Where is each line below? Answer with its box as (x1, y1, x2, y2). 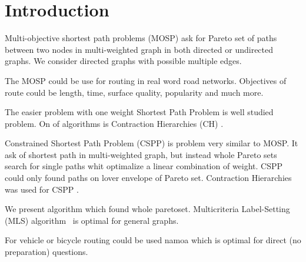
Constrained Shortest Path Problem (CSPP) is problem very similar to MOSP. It (5, 137, 298, 149)
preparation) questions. (5, 246, 88, 258)
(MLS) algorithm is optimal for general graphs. (5, 214, 179, 226)
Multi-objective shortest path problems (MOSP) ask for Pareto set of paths (5, 32, 277, 44)
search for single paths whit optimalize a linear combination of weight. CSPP (5, 160, 283, 172)
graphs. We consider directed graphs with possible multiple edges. (5, 55, 242, 67)
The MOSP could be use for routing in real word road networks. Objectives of (5, 74, 287, 86)
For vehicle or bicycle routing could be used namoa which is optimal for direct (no (5, 234, 301, 246)
